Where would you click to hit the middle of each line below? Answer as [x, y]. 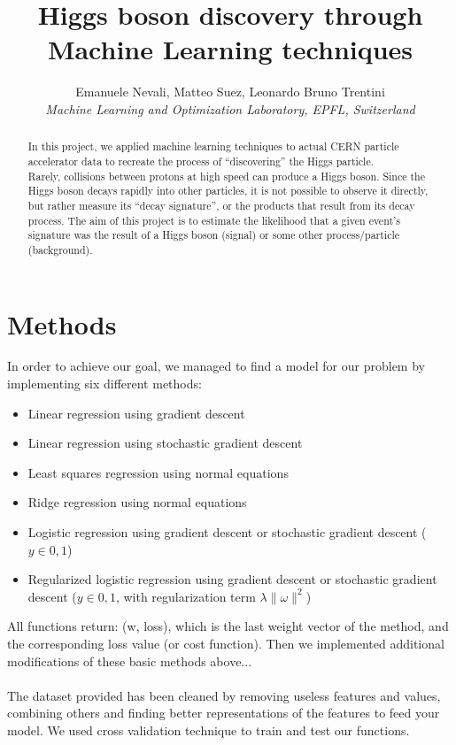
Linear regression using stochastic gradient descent [165, 443]
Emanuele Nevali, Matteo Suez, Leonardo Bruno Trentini [230, 92]
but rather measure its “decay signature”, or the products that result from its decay [221, 205]
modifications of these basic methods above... [130, 661]
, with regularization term [185, 596]
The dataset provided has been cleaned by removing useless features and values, [224, 695]
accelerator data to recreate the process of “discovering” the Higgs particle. [201, 161]
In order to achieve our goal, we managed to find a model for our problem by [216, 366]
